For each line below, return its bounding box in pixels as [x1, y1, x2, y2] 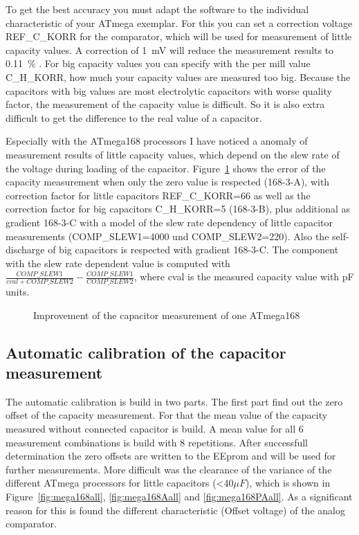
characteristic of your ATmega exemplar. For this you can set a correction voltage [6, 15, 353, 30]
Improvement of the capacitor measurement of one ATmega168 [33, 307, 300, 322]
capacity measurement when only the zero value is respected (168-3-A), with [6, 174, 330, 189]
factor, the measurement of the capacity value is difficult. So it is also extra [6, 97, 325, 111]
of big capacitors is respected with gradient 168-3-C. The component [48, 242, 339, 257]
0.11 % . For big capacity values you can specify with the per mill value [6, 56, 311, 71]
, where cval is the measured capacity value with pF [134, 269, 354, 284]
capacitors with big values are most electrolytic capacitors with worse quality [6, 83, 332, 98]
